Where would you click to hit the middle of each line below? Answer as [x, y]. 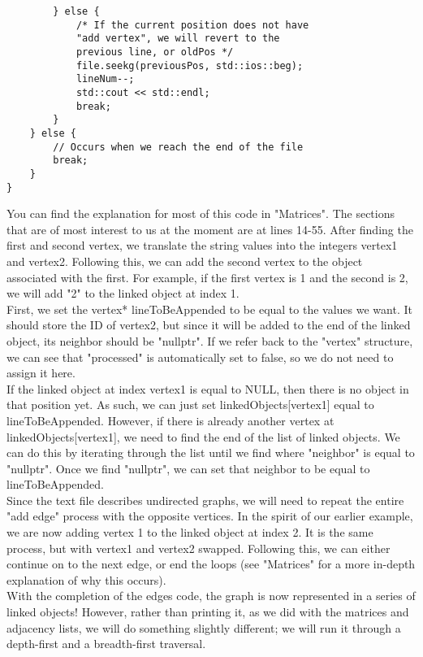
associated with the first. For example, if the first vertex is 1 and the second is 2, [207, 277]
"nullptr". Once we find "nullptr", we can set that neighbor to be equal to [188, 468]
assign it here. [41, 373]
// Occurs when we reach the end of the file [178, 147]
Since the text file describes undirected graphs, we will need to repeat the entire [205, 500]
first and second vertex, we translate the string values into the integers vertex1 [202, 245]
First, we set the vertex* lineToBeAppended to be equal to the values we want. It [209, 309]
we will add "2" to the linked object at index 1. [123, 293]
